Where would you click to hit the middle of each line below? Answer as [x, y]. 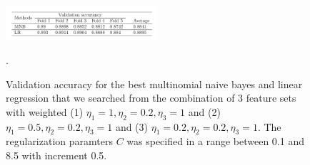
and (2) [204, 111]
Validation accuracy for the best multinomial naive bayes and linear [154, 84]
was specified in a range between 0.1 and [215, 141]
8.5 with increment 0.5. [56, 155]
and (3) [132, 126]
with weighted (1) [45, 111]
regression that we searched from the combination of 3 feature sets [151, 98]
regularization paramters [59, 141]
